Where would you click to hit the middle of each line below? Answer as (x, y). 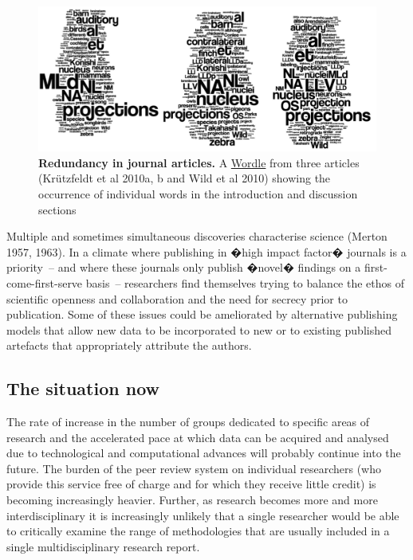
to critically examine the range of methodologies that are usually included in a (198, 531)
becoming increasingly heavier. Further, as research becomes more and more (192, 500)
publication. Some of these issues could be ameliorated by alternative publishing (202, 314)
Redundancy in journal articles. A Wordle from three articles (199, 162)
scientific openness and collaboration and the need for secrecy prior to (177, 298)
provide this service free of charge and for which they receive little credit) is (191, 484)
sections (57, 209)
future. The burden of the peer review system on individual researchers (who (194, 468)
